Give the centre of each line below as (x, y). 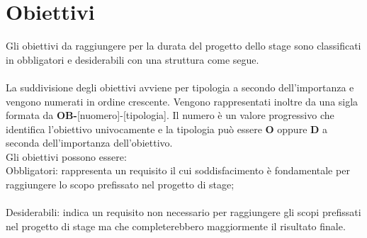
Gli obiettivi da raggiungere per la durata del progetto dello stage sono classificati (183, 46)
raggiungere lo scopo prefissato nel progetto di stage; (120, 185)
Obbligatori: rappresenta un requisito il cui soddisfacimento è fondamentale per (178, 170)
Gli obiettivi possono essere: (66, 156)
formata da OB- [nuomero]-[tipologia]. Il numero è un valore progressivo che (170, 115)
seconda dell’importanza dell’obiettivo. (89, 143)
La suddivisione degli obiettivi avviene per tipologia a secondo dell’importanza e (180, 87)
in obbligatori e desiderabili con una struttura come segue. (132, 59)
